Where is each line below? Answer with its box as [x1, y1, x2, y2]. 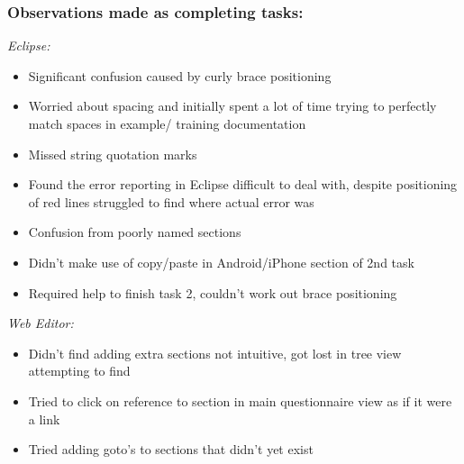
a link [28, 409, 60, 428]
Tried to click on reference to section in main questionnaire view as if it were [28, 391, 452, 410]
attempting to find [28, 361, 131, 380]
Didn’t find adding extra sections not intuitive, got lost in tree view [28, 343, 402, 362]
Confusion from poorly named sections [28, 223, 241, 241]
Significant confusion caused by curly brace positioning [28, 66, 332, 85]
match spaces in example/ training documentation [28, 114, 306, 132]
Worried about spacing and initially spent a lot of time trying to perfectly [28, 96, 437, 115]
